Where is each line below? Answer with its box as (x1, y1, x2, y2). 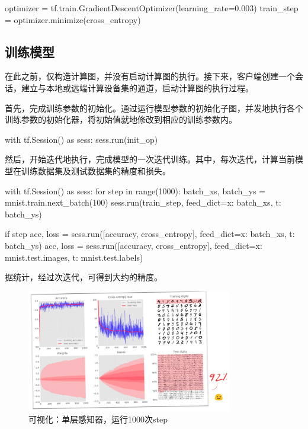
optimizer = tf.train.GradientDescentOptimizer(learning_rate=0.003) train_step (5, 2, 299, 14)
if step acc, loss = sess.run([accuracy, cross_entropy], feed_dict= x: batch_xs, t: (5, 228, 295, 240)
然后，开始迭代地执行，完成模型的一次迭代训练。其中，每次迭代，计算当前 (5, 153, 295, 165)
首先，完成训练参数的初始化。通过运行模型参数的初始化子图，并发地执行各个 (5, 101, 303, 114)
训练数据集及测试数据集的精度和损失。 (21, 164, 171, 177)
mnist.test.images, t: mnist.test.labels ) (5, 251, 143, 263)
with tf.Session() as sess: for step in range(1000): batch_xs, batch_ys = (5, 184, 266, 197)
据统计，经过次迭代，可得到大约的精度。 (5, 271, 162, 283)
